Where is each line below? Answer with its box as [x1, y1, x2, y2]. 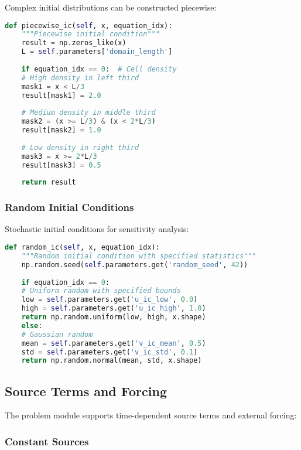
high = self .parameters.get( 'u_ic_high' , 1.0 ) [21, 304, 206, 313]
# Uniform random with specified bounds [21, 287, 181, 295]
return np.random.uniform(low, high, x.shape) [21, 313, 206, 322]
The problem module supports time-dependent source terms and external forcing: [5, 409, 297, 421]
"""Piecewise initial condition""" [21, 30, 160, 39]
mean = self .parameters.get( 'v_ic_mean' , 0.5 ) [21, 339, 206, 347]
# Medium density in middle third [21, 108, 156, 117]
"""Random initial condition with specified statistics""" [21, 251, 256, 260]
